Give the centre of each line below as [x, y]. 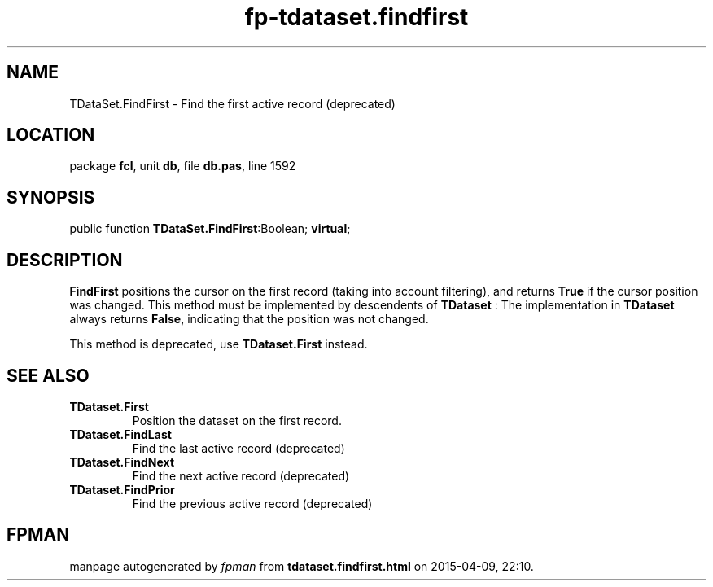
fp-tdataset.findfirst [356, 17]
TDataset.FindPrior [122, 489]
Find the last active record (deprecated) [238, 448]
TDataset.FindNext [122, 462]
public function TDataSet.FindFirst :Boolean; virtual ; [210, 229]
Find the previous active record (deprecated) [252, 503]
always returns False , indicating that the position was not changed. [249, 319]
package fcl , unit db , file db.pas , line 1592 [183, 166]
